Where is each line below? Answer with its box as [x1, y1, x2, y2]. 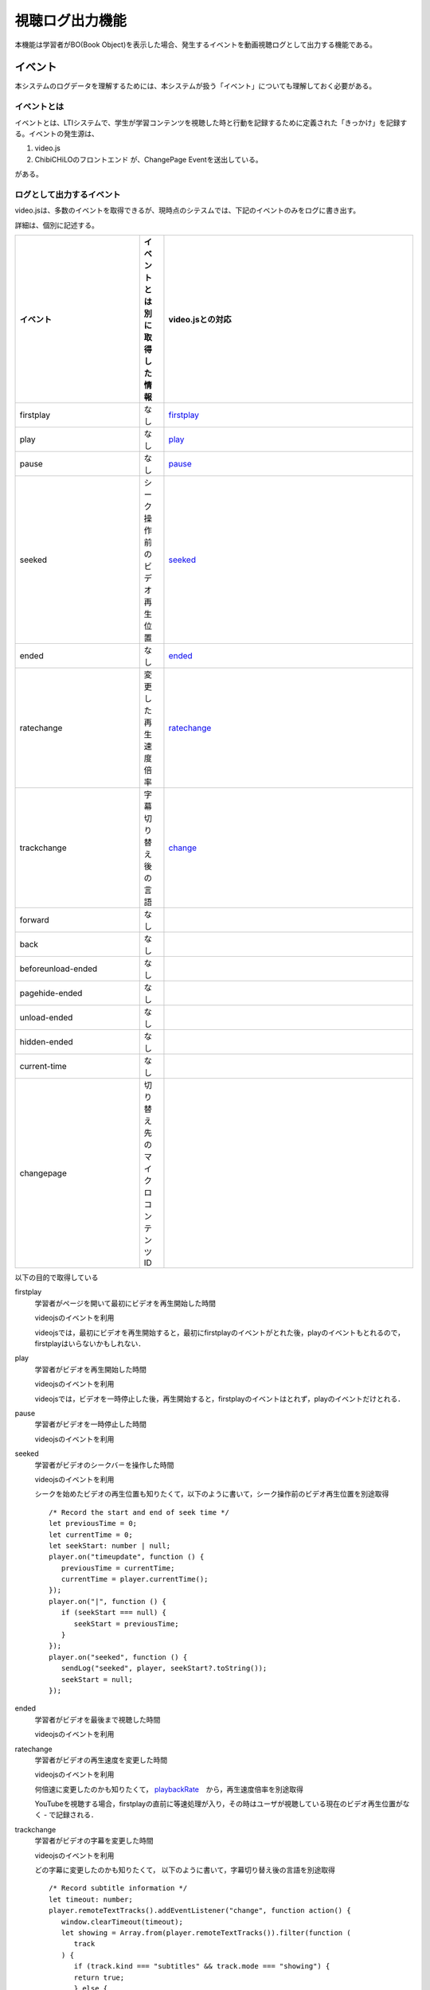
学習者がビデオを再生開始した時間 [34, 1364, 147, 1374]
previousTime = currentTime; [61, 1563, 175, 1572]
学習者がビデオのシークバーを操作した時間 [34, 1460, 174, 1469]
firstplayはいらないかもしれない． [34, 1339, 146, 1348]
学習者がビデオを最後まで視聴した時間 [34, 1715, 161, 1724]
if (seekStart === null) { [61, 1608, 167, 1617]
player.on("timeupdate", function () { [49, 1552, 205, 1562]
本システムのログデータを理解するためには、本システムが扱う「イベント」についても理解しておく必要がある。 [14, 81, 377, 91]
